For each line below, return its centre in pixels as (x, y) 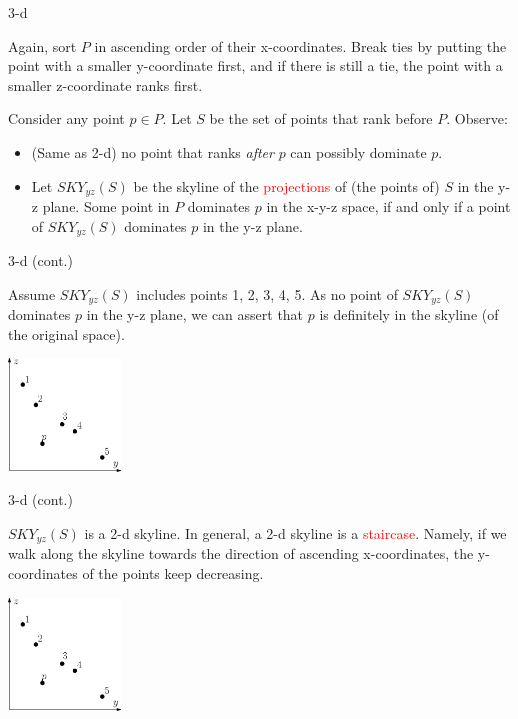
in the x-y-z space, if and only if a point (388, 206)
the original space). (66, 333)
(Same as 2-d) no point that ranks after (152, 151)
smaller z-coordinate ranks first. (105, 84)
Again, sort (42, 45)
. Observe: (477, 118)
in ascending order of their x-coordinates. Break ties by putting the (300, 45)
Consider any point (66, 118)
